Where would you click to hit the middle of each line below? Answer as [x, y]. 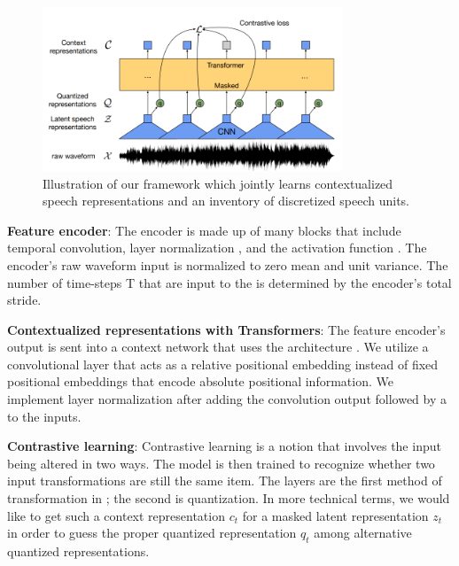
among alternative [363, 533]
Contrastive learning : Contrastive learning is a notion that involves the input [224, 446]
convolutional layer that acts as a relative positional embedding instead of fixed [223, 364]
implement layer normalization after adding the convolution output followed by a [227, 399]
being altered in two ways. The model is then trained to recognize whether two [221, 463]
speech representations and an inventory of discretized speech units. [226, 201]
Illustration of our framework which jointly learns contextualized [218, 183]
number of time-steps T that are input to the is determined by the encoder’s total [229, 282]
